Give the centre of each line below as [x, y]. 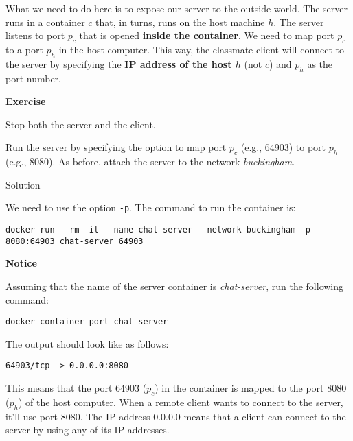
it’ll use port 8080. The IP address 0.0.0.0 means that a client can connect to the [176, 416]
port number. [33, 78]
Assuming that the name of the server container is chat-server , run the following [175, 286]
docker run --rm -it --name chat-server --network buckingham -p [158, 230]
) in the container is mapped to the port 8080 [251, 388]
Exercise [26, 101]
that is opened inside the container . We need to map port [207, 35]
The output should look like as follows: [87, 343]
